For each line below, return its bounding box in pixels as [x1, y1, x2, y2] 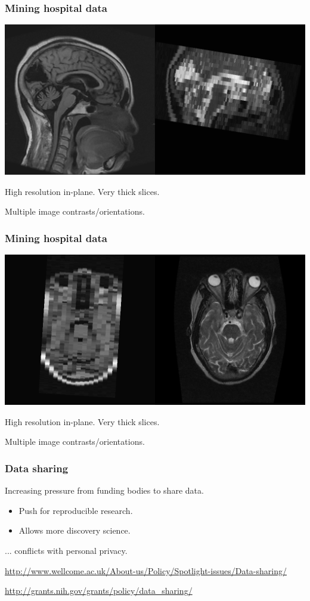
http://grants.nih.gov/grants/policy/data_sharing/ [5, 584, 193, 597]
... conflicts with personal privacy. [5, 544, 128, 556]
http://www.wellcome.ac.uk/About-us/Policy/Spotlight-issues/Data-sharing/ [5, 564, 287, 577]
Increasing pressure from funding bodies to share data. [5, 484, 204, 497]
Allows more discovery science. [18, 524, 131, 537]
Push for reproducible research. [18, 504, 133, 516]
